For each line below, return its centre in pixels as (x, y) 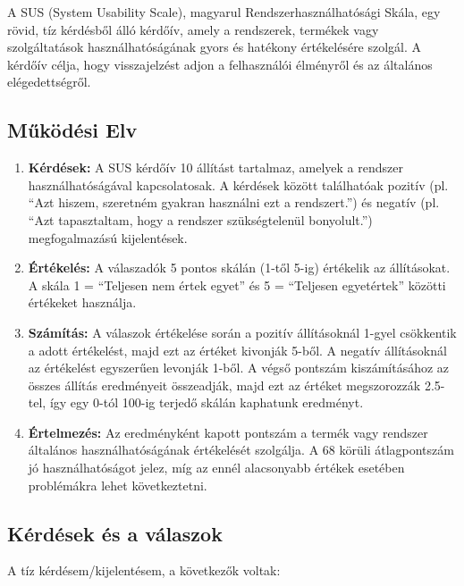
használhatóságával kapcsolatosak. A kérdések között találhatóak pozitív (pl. (238, 184)
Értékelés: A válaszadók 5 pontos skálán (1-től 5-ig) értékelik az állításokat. (239, 268)
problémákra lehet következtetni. (118, 485)
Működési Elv (72, 130)
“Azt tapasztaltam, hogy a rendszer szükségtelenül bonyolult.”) (200, 219)
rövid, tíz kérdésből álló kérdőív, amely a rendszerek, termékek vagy (193, 29)
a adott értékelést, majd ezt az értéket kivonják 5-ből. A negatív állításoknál (237, 350)
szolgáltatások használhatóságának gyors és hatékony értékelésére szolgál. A (215, 47)
